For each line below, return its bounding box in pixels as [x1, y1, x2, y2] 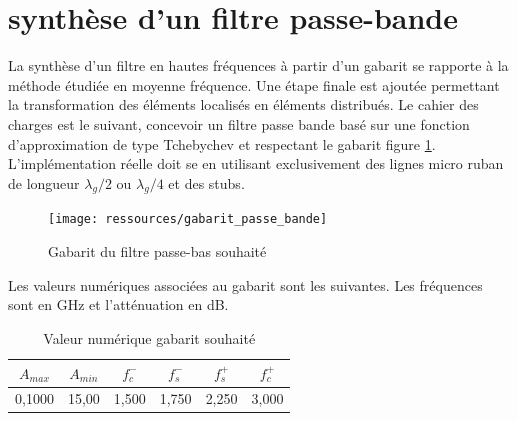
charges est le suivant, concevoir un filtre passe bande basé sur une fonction [8, 113, 470, 134]
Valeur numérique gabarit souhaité [43, 327, 256, 348]
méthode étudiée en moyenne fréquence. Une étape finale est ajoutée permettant [8, 74, 500, 95]
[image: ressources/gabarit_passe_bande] [48, 212, 328, 227]
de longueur [8, 172, 80, 193]
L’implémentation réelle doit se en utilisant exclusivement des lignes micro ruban [8, 153, 504, 174]
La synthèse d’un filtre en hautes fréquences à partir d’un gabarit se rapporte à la [8, 55, 509, 76]
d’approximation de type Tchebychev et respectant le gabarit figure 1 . [8, 133, 436, 154]
